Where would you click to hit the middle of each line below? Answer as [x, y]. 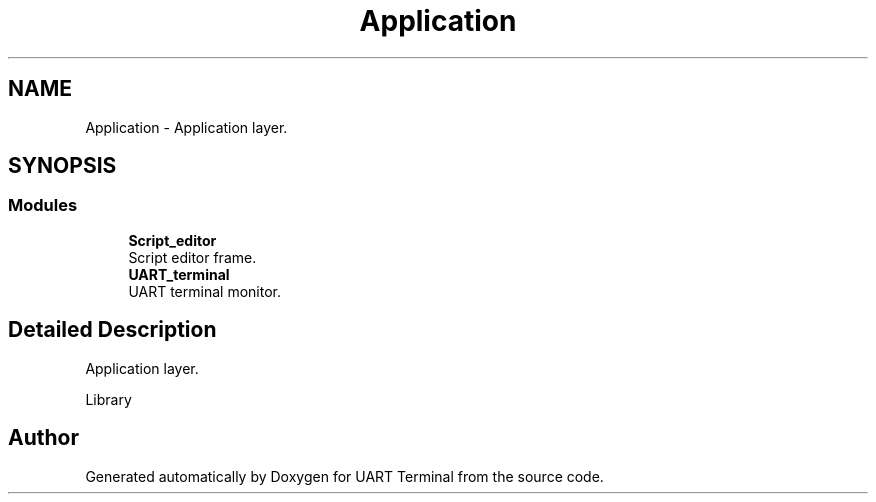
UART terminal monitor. [204, 291]
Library [108, 399]
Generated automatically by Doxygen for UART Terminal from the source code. [344, 476]
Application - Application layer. [186, 127]
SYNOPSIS [62, 166]
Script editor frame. [192, 257]
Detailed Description [112, 330]
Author [43, 438]
